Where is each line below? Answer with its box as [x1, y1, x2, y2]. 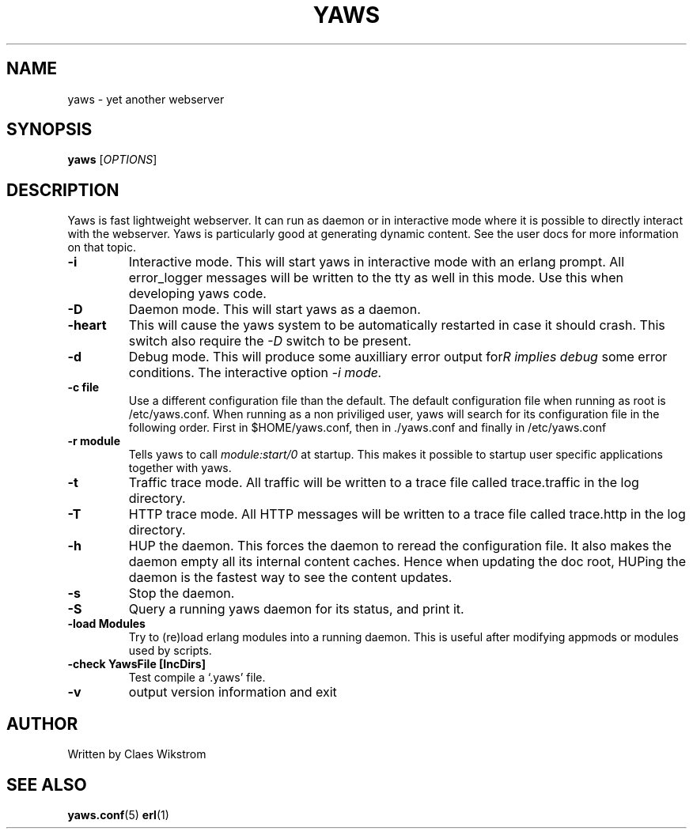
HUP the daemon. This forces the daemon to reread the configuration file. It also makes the [128, 538, 672, 554]
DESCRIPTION [6, 179, 119, 200]
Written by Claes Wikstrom [67, 747, 206, 761]
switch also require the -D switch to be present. [128, 333, 411, 349]
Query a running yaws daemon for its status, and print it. [128, 601, 464, 618]
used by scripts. [128, 644, 212, 658]
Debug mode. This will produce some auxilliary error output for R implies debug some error [128, 349, 668, 365]
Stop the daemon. [128, 585, 235, 602]
